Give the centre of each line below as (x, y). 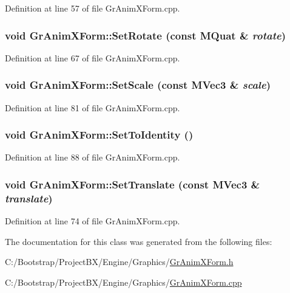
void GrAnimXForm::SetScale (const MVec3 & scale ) (138, 85)
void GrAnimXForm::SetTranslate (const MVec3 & (133, 184)
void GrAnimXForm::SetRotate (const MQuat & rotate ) (146, 35)
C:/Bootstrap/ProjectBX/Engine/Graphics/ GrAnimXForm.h (119, 262)
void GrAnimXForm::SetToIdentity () (99, 135)
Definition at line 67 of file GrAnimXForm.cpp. (93, 57)
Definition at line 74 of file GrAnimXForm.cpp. (93, 221)
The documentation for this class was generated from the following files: (139, 241)
